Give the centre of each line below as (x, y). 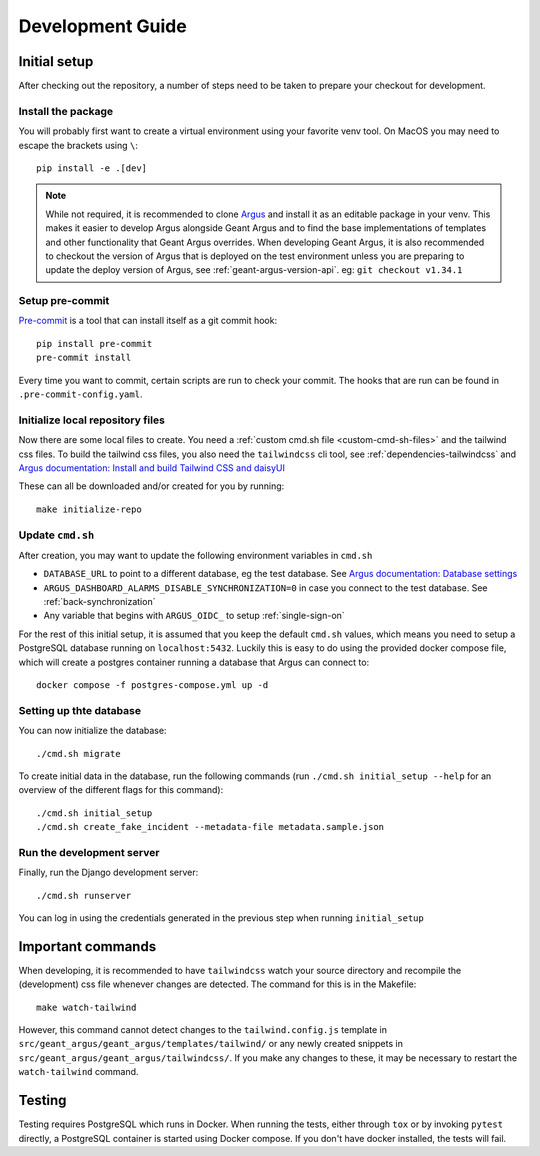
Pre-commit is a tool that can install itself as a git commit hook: (148, 321)
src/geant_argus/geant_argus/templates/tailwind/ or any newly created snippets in (211, 1044)
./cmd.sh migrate (78, 753)
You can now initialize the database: (92, 731)
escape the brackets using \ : (78, 145)
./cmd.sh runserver (84, 895)
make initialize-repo (89, 509)
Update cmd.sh (56, 535)
